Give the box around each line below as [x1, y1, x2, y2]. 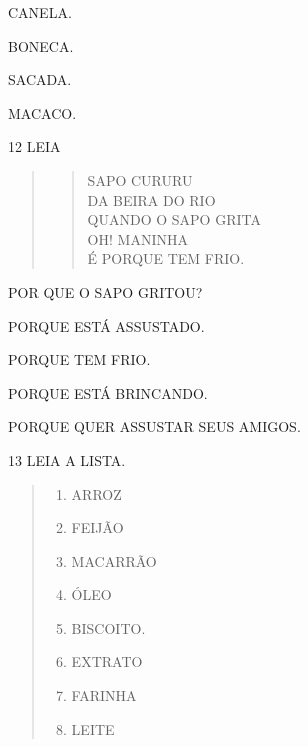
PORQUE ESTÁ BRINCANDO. [8, 382, 208, 403]
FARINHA [71, 685, 137, 706]
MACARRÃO [71, 550, 157, 571]
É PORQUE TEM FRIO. [87, 248, 245, 269]
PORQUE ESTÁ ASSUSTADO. [8, 315, 205, 336]
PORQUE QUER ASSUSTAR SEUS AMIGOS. [8, 416, 301, 437]
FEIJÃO [71, 517, 124, 538]
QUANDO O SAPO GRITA [87, 209, 261, 230]
